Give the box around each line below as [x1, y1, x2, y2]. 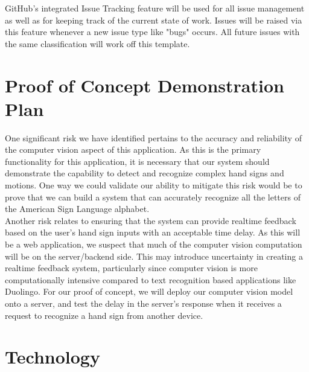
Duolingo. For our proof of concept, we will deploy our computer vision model [5, 285, 293, 298]
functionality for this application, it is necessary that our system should [5, 155, 270, 167]
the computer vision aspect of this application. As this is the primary [5, 143, 261, 156]
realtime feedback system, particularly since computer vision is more [5, 261, 258, 274]
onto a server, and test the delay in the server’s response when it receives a [5, 297, 282, 309]
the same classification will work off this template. [5, 37, 190, 50]
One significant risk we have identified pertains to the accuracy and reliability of [5, 131, 302, 144]
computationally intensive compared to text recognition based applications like [5, 273, 296, 286]
